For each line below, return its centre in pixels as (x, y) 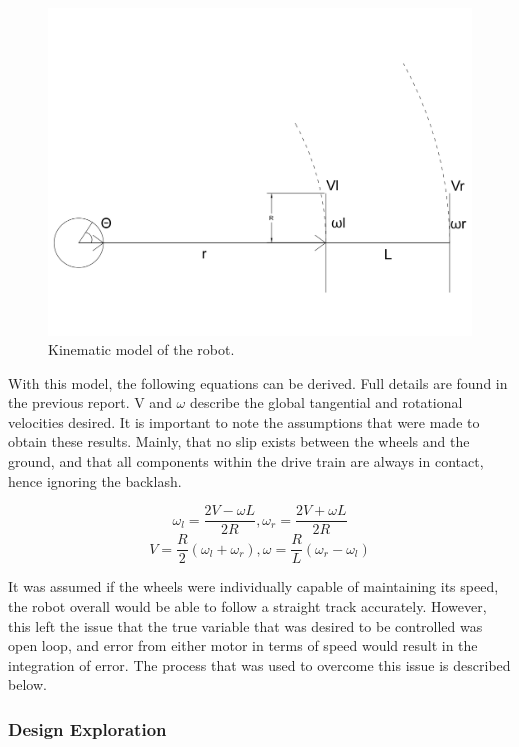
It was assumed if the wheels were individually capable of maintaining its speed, (253, 586)
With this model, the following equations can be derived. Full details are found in (258, 382)
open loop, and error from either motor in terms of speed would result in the (243, 645)
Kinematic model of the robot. (141, 349)
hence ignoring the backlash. (95, 480)
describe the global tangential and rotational (326, 402)
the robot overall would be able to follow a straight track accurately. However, (247, 605)
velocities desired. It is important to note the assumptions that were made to (244, 421)
